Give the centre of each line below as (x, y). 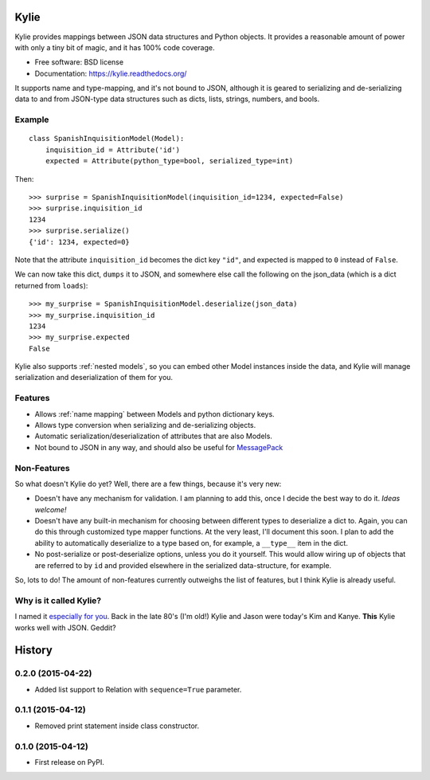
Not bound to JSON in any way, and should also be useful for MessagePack (159, 447)
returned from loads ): (51, 285)
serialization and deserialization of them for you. (94, 378)
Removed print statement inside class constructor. (117, 726)
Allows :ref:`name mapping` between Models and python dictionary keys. (154, 414)
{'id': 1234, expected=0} (80, 242)
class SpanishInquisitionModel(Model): (107, 139)
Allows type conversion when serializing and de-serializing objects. (145, 425)
